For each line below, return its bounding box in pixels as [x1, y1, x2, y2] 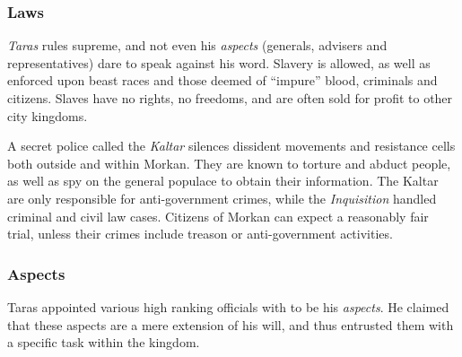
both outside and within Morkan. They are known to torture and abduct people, [7, 153, 451, 172]
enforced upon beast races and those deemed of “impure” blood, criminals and [7, 71, 438, 90]
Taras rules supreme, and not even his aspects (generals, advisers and [7, 36, 388, 55]
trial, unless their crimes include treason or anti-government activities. [7, 224, 393, 243]
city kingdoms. [7, 106, 88, 125]
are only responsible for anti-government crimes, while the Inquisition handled [7, 188, 437, 207]
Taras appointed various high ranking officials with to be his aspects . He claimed [7, 297, 449, 316]
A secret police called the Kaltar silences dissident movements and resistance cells [7, 136, 456, 155]
